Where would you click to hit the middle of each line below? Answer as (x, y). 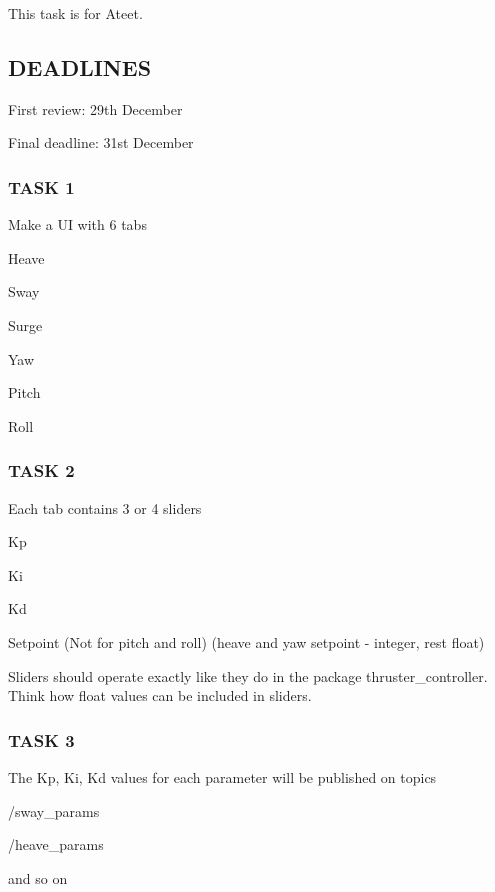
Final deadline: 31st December (101, 142)
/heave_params (56, 844)
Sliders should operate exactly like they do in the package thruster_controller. (248, 675)
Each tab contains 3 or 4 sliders (105, 507)
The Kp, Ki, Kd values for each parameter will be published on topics (222, 776)
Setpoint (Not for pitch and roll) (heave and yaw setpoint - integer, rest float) (246, 641)
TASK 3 (41, 739)
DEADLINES (80, 66)
